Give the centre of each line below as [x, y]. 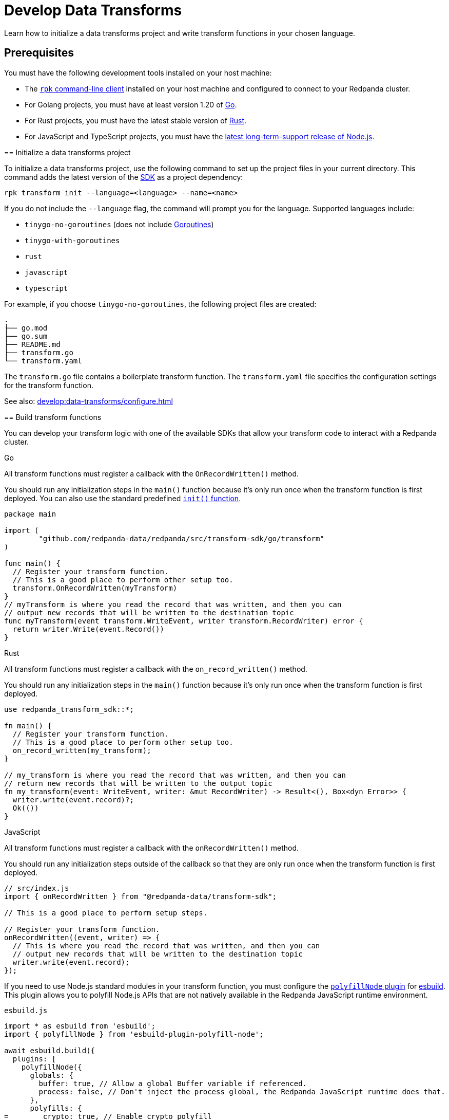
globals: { [52, 1075]
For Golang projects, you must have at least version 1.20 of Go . [131, 104]
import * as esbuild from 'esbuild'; [80, 1026]
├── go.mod [26, 328]
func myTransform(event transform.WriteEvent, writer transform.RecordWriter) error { [184, 621]
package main [30, 514]
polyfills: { [56, 1108]
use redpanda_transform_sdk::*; [69, 709]
